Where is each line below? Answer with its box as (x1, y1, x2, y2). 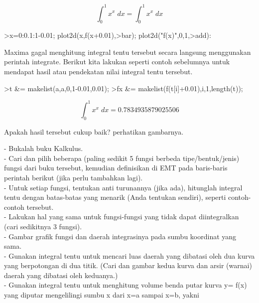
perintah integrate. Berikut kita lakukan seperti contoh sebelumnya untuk (4, 56, 230, 67)
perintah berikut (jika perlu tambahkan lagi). (4, 172, 143, 182)
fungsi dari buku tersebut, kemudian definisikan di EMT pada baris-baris (4, 162, 228, 173)
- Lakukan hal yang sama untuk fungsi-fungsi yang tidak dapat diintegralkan (4, 211, 239, 222)
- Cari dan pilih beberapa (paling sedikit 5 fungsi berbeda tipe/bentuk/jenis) (4, 152, 240, 163)
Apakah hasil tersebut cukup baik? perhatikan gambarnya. (4, 126, 184, 137)
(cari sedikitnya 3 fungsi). (4, 221, 82, 231)
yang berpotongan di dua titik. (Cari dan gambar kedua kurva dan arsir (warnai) (4, 260, 252, 271)
